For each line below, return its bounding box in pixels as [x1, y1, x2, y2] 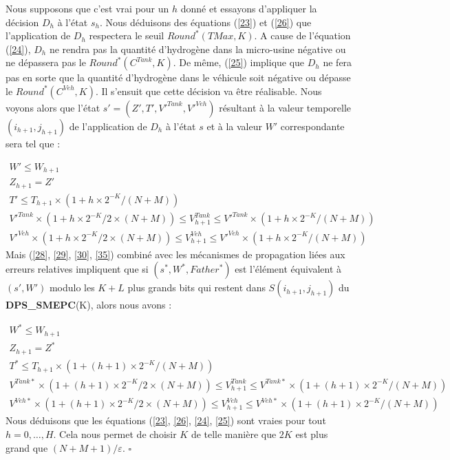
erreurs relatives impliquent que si [6, 262, 149, 276]
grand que [6, 440, 48, 454]
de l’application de [69, 118, 147, 133]
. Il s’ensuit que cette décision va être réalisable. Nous [95, 83, 322, 98]
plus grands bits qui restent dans [127, 280, 266, 295]
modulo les [49, 280, 95, 295]
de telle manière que [191, 426, 277, 441]
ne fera [323, 55, 352, 70]
